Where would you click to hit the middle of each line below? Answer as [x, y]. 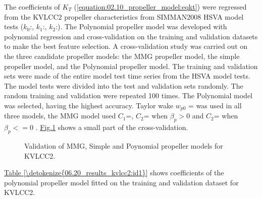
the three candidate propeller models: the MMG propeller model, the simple [122, 56]
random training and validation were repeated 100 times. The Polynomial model [128, 95]
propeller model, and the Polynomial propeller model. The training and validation [131, 66]
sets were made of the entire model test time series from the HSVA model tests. [127, 76]
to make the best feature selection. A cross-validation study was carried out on [126, 46]
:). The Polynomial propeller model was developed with [141, 26]
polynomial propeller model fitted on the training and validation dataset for [121, 182]
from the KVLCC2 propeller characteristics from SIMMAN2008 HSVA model [124, 16]
